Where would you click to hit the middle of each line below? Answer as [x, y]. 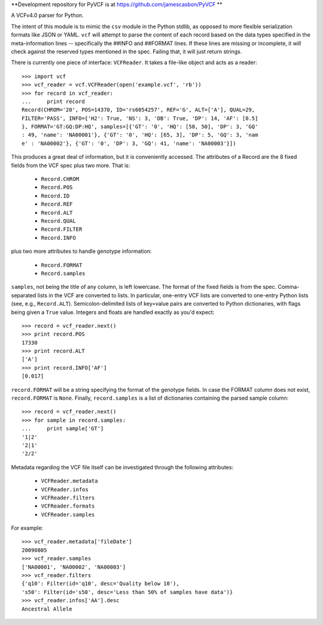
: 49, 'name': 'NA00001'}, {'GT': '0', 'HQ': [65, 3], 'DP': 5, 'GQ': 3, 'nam [140, 135]
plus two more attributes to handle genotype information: [81, 251]
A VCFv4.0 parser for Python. [47, 16]
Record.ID [55, 196]
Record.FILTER [62, 230]
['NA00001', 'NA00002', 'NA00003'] [74, 567]
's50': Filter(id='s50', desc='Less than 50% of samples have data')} [127, 592]
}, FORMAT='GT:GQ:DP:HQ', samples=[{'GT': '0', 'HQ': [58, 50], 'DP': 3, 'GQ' [140, 127]
